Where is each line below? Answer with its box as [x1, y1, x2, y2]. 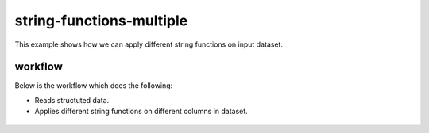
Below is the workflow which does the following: [14, 81, 173, 90]
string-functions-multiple [14, 12, 188, 29]
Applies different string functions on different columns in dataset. [34, 107, 248, 116]
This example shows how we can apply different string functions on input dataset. [14, 40, 284, 49]
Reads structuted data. [34, 95, 110, 104]
